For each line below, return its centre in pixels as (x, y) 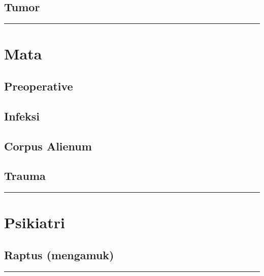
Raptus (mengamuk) (59, 254)
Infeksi (22, 116)
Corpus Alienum (48, 146)
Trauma (25, 176)
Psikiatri (35, 222)
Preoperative (39, 86)
